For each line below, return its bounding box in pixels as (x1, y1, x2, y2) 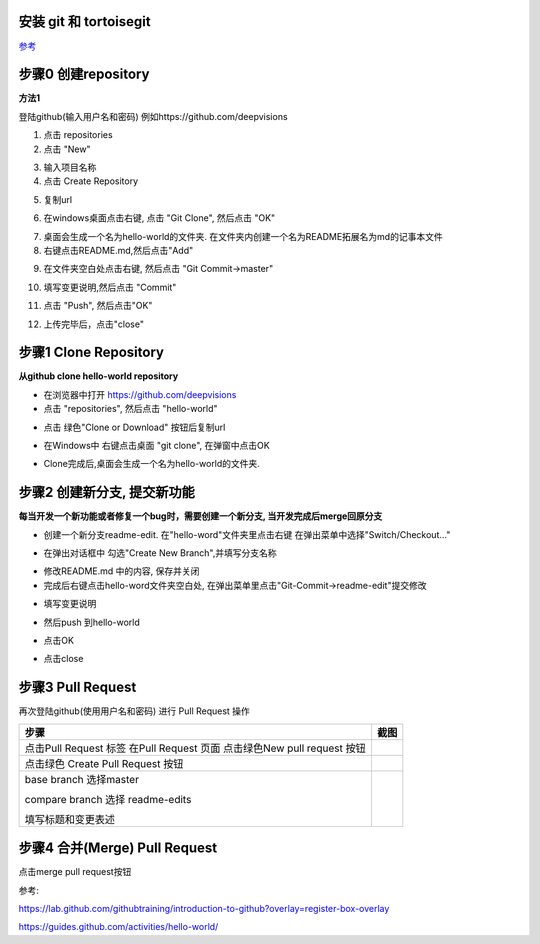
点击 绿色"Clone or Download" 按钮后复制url (43, 421, 226, 433)
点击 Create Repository (43, 175, 139, 187)
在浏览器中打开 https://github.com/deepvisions (43, 388, 237, 400)
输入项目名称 (43, 161, 97, 173)
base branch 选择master (24, 772, 140, 786)
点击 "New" (43, 143, 91, 155)
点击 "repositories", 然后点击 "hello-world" (43, 403, 219, 415)
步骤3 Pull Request (18, 679, 137, 696)
